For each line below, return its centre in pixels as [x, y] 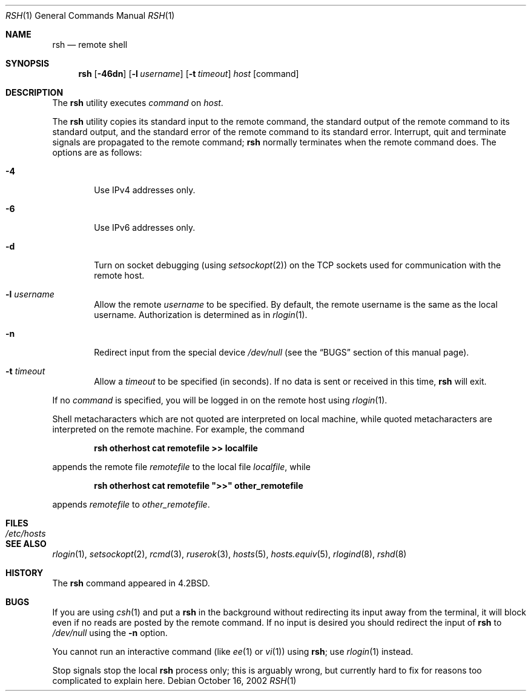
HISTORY [25, 573]
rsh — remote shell [90, 45]
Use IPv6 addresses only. [145, 227]
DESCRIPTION [35, 92]
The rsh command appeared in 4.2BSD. [131, 583]
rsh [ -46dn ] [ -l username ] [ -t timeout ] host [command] [189, 74]
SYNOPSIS [28, 63]
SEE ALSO [26, 544]
